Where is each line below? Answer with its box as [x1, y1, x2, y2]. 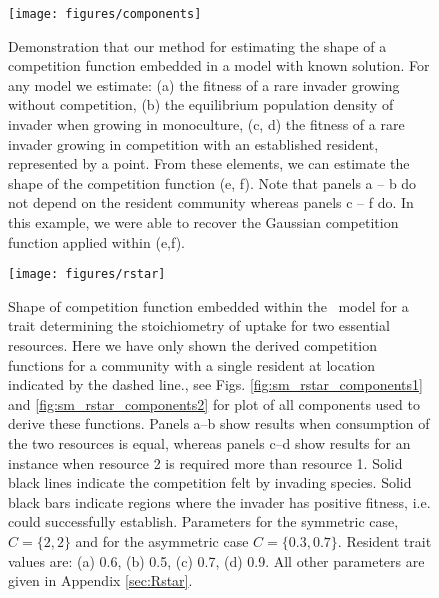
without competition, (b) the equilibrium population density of [8, 94, 394, 115]
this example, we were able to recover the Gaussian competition [8, 212, 399, 232]
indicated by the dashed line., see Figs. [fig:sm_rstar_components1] [8, 374, 423, 395]
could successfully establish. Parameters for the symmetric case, [8, 511, 399, 532]
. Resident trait [337, 530, 432, 551]
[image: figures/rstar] [8, 267, 166, 282]
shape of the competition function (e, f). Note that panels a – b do [8, 172, 417, 193]
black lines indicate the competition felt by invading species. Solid [8, 472, 412, 493]
